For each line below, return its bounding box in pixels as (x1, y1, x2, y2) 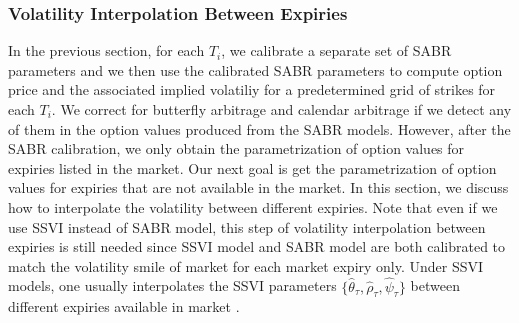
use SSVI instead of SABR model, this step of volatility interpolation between (8, 216, 486, 237)
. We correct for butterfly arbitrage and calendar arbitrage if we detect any (51, 99, 512, 119)
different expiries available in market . (8, 296, 240, 317)
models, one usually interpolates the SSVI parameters (8, 275, 337, 296)
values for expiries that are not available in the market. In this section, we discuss (8, 177, 509, 198)
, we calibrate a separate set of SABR (221, 40, 452, 61)
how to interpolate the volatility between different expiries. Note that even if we (8, 196, 498, 217)
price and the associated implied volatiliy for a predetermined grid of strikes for (8, 79, 496, 100)
